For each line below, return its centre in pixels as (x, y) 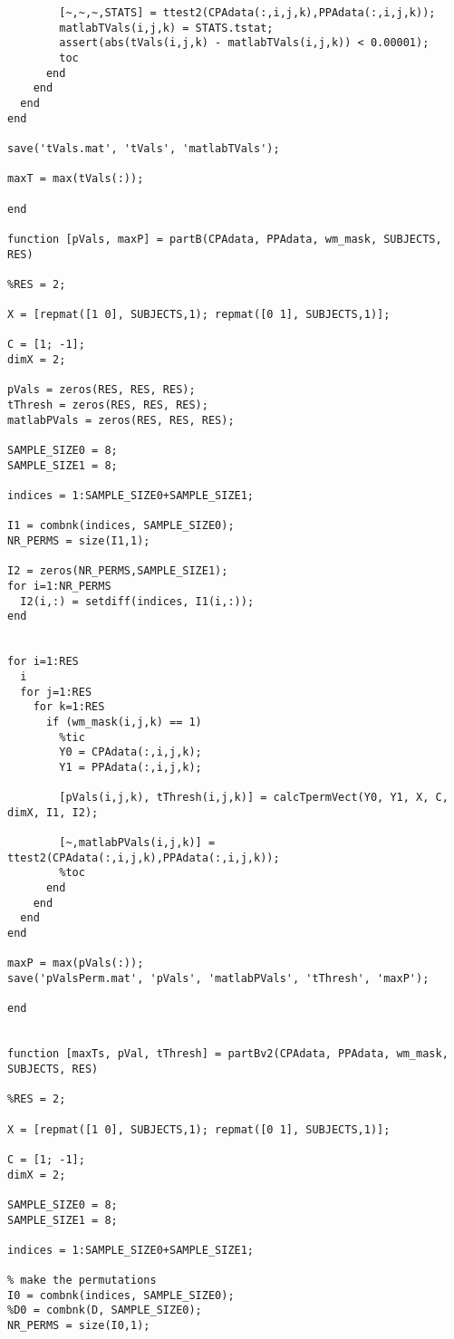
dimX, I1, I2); (53, 812)
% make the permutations (82, 1281)
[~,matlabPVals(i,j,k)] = (137, 843)
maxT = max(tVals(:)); (76, 179)
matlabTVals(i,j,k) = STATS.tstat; (166, 28)
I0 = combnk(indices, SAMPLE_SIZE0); (121, 1295)
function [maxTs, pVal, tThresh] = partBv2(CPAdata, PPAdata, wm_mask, (228, 1054)
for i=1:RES (43, 662)
